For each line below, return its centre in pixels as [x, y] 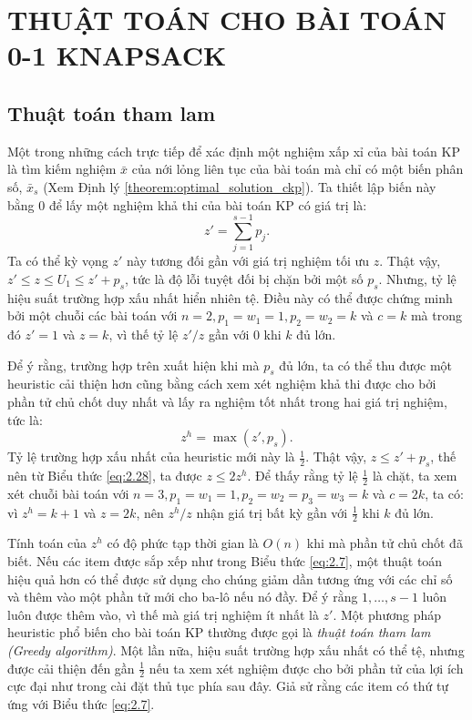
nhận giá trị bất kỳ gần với [272, 512]
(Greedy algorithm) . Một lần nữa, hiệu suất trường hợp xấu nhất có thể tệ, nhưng [236, 650]
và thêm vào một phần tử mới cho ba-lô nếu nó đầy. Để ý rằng [183, 597]
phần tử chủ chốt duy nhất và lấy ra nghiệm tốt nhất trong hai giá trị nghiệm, [227, 402]
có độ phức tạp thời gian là [183, 543]
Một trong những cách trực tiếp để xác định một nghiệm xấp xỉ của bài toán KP [234, 151]
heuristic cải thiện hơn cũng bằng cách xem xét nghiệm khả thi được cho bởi [222, 384]
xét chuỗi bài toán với [68, 493]
